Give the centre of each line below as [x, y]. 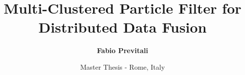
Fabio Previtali [122, 50]
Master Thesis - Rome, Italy [122, 66]
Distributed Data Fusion [122, 27]
